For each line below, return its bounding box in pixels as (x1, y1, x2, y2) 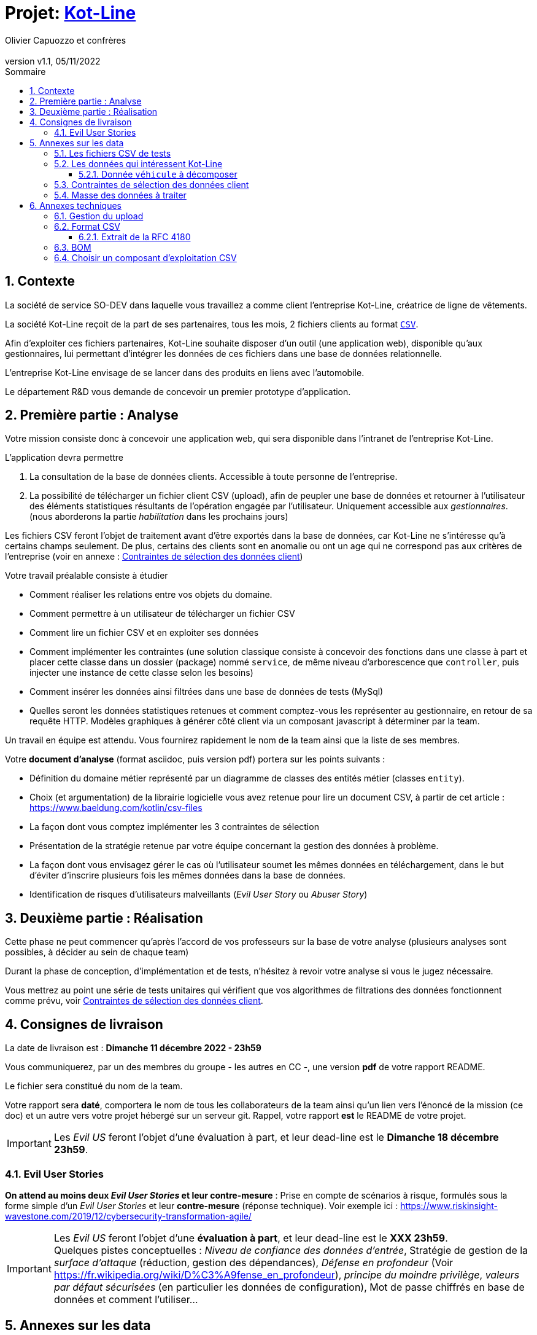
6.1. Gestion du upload (54, 210, 144, 221)
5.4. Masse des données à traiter (54, 189, 187, 200)
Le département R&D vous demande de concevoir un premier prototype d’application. (5, 386, 351, 397)
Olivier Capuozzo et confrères (5, 34, 126, 45)
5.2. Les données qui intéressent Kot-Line (54, 158, 223, 169)
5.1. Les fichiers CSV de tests (54, 147, 171, 159)
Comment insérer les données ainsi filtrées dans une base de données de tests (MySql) (29, 686, 384, 697)
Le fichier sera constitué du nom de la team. (5, 1081, 183, 1092)
